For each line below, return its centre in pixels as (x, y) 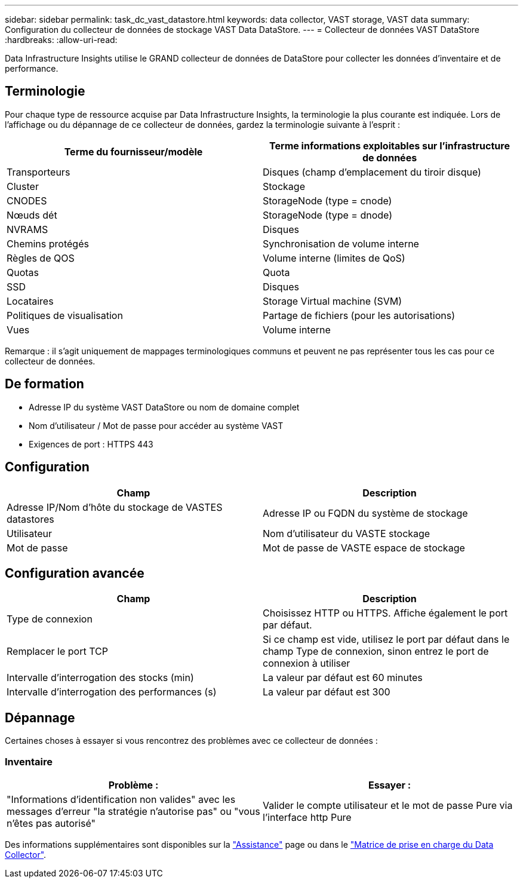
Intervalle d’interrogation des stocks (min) (100, 678)
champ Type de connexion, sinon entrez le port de (376, 651)
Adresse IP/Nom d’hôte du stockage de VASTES (115, 507)
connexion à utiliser (307, 663)
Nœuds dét (32, 215)
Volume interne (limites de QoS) (334, 258)
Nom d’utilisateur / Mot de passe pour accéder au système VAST (156, 425)
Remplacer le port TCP (57, 651)
